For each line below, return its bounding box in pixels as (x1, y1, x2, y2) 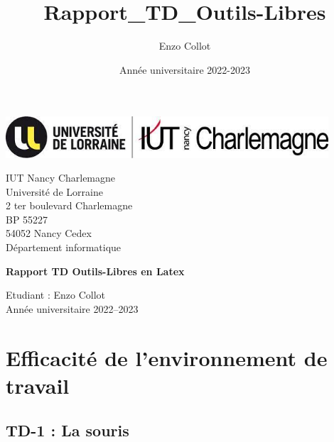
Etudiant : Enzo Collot (6, 287, 106, 302)
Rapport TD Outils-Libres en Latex (6, 263, 185, 278)
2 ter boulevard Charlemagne (6, 198, 133, 213)
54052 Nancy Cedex (6, 226, 92, 241)
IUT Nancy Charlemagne (6, 170, 116, 185)
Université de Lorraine (6, 184, 103, 199)
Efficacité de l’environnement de (6, 343, 328, 372)
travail (6, 370, 70, 399)
